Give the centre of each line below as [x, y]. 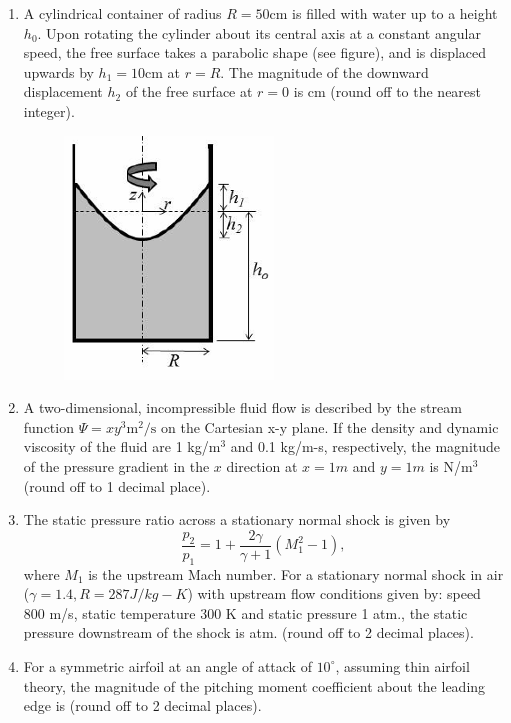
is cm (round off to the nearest [387, 91]
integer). [49, 110]
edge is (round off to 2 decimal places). [142, 705]
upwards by [58, 71]
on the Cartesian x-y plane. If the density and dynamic [330, 426]
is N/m [451, 465]
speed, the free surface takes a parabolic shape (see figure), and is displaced [255, 52]
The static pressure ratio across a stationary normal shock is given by [237, 519]
